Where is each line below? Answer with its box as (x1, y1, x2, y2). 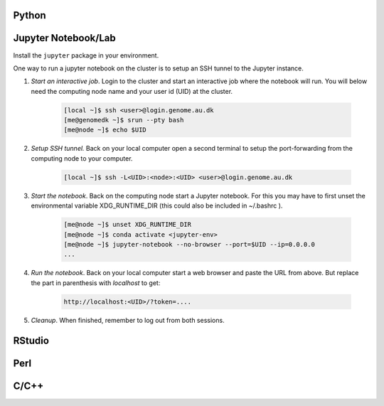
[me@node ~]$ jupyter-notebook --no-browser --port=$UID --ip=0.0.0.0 (63, 240, 316, 248)
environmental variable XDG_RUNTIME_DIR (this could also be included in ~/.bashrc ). (31, 201, 283, 210)
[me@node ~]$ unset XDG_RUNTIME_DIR (63, 220, 192, 229)
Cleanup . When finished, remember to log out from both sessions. (31, 316, 225, 324)
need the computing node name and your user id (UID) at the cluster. (31, 87, 233, 95)
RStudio (13, 334, 50, 346)
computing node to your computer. (31, 154, 133, 163)
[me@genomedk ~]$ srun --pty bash (63, 116, 184, 124)
